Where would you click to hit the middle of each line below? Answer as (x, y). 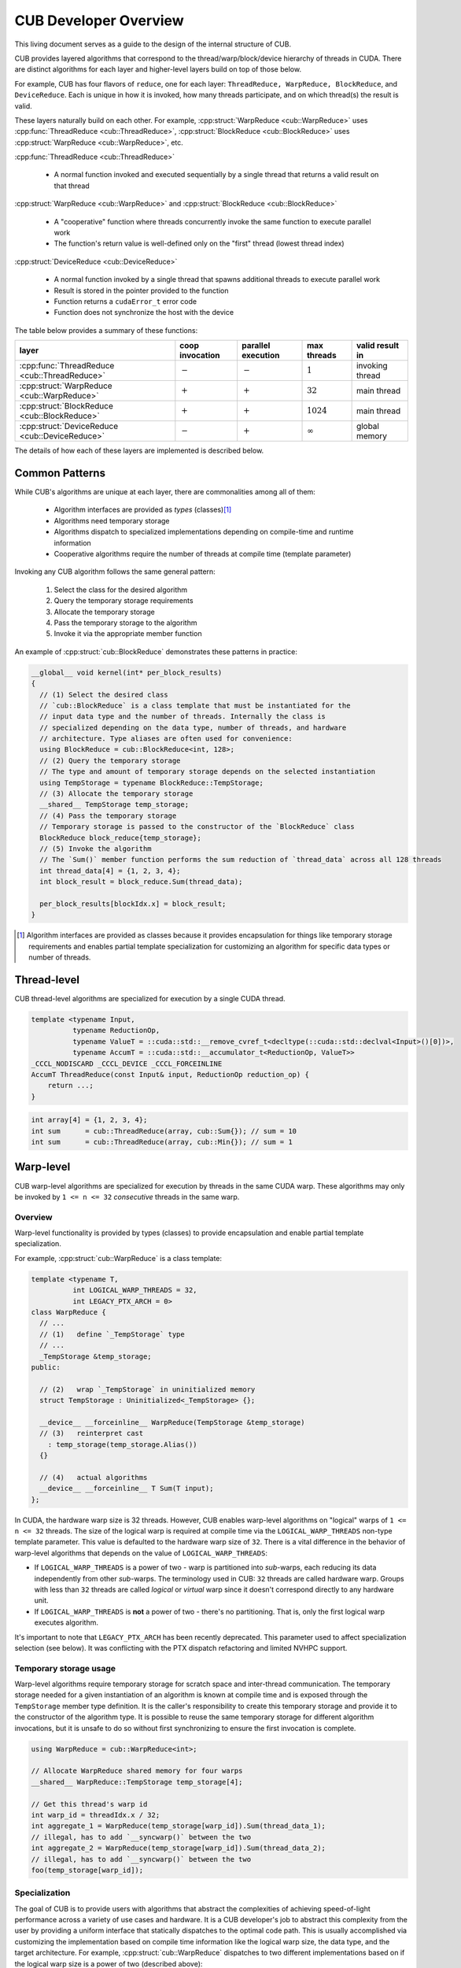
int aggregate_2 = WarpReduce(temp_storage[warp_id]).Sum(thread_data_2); (179, 1848)
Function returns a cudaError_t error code (125, 301)
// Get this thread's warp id (89, 1804)
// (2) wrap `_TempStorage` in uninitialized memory (148, 1389)
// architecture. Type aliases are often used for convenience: (166, 739)
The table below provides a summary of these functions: (106, 330)
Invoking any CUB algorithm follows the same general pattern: (115, 572)
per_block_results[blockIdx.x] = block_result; (133, 904)
